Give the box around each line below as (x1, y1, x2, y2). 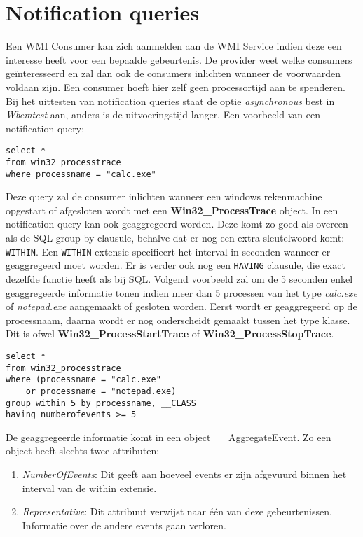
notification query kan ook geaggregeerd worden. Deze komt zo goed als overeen (6, 216, 348, 231)
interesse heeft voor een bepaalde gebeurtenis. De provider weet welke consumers (6, 52, 352, 67)
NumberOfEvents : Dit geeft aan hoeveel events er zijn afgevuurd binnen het (22, 467, 347, 482)
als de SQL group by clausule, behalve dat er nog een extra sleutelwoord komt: (6, 230, 345, 245)
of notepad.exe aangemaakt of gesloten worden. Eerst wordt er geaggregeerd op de (6, 299, 357, 314)
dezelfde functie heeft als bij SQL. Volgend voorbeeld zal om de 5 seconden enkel (6, 271, 353, 286)
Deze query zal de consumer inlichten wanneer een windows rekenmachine (6, 189, 322, 204)
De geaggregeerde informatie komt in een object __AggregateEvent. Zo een (6, 429, 331, 444)
